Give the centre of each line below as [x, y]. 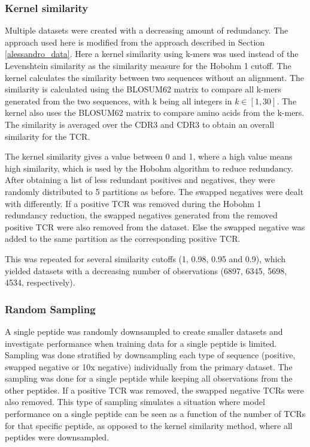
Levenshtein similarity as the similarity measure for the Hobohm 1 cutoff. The [148, 65]
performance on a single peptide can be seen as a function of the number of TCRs [155, 414]
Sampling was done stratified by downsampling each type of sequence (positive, [150, 355]
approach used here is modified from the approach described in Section [135, 42]
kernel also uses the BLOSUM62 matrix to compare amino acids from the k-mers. [155, 112]
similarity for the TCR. [48, 136]
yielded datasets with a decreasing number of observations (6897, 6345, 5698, [146, 270]
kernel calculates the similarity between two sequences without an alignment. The [155, 77]
